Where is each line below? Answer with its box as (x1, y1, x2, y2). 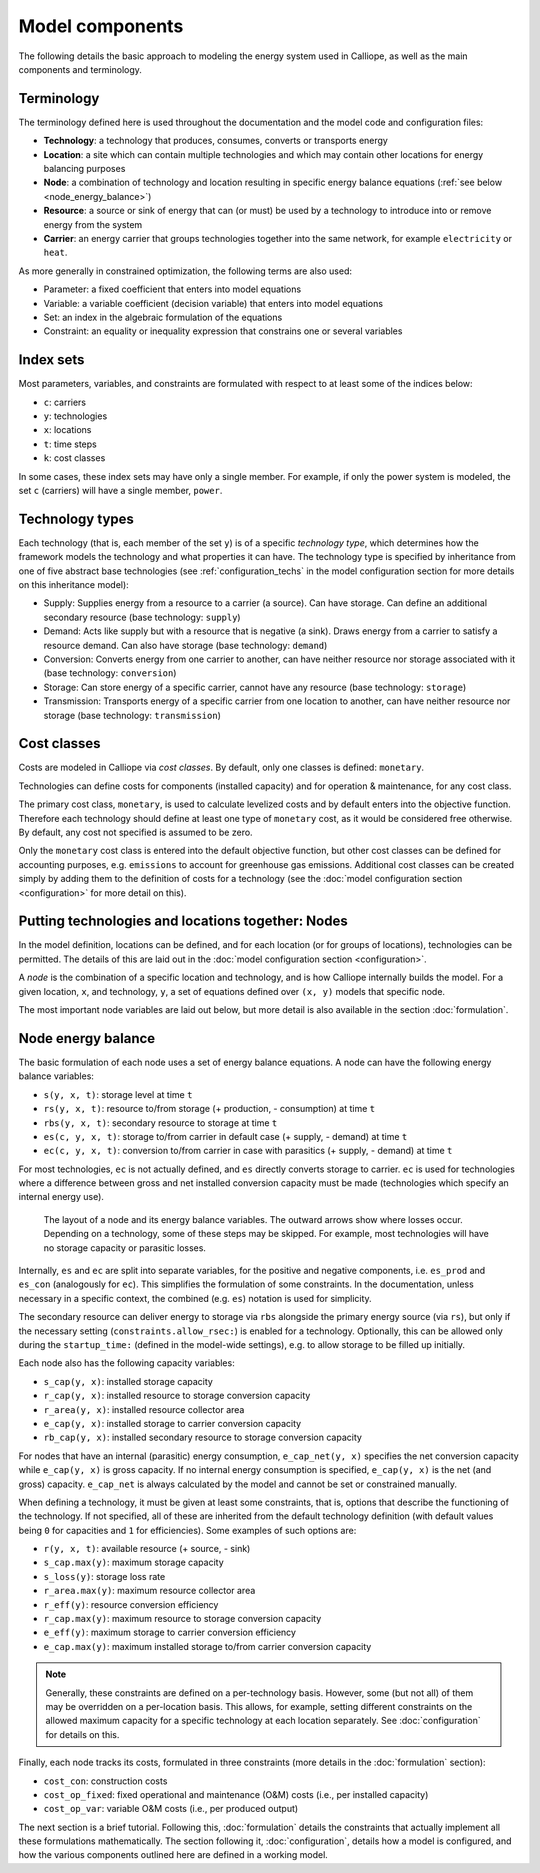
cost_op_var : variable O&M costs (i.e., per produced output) (43, 1803, 299, 1815)
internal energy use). (18, 1191, 105, 1203)
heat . (43, 246, 68, 259)
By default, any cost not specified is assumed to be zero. (18, 826, 254, 839)
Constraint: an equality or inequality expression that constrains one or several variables (43, 325, 403, 337)
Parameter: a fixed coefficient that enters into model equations (43, 283, 302, 295)
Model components (18, 15, 184, 37)
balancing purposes (43, 163, 126, 175)
